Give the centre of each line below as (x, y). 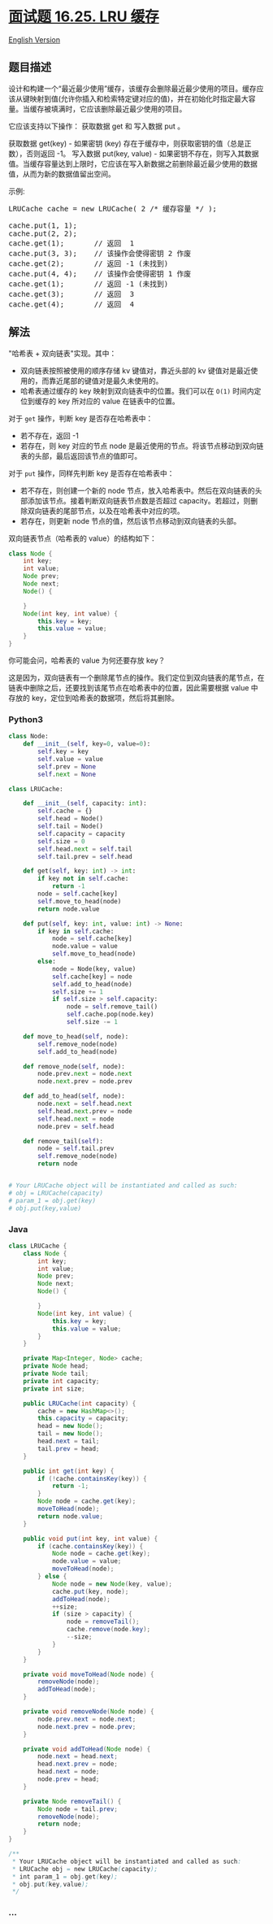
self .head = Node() (71, 819)
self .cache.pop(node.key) (110, 1014)
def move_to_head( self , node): (76, 1036)
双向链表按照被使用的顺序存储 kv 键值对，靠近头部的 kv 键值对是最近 (135, 370)
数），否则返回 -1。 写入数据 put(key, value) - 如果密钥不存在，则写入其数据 (134, 153)
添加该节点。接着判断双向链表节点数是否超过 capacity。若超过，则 (139, 500)
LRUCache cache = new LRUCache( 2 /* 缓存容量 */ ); (113, 209)
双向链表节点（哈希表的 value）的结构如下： (82, 538)
